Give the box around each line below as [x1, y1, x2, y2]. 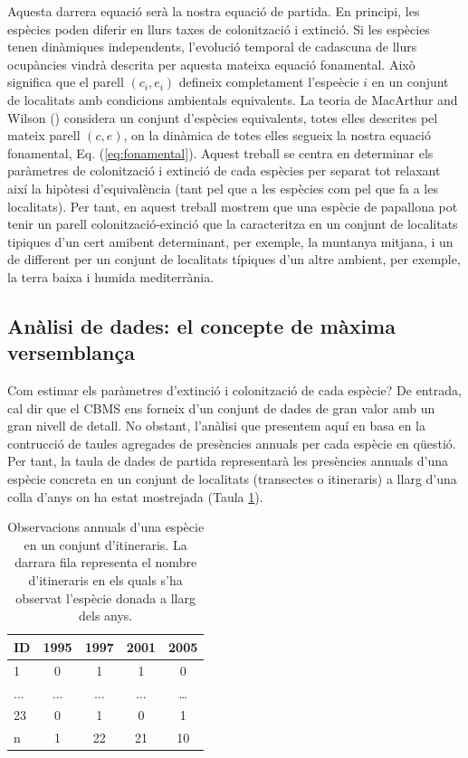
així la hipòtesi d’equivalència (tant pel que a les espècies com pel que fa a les [7, 178, 438, 197]
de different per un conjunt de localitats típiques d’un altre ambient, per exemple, [7, 250, 461, 269]
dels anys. [79, 606, 133, 625]
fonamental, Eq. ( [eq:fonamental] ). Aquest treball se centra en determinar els [7, 143, 434, 162]
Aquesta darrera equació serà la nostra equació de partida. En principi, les [7, 2, 420, 20]
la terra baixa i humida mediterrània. [7, 267, 215, 286]
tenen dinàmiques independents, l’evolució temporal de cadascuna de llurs [7, 37, 417, 56]
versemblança [7, 338, 135, 366]
